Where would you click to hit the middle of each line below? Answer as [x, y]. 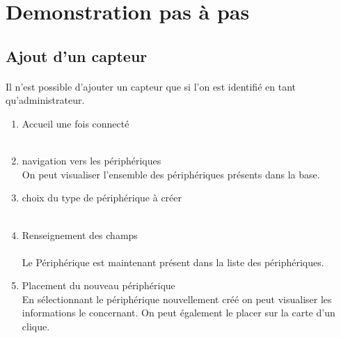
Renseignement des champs [80, 235]
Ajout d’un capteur [77, 55]
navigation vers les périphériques [92, 161]
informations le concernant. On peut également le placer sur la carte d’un [179, 313]
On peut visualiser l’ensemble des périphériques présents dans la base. [171, 174]
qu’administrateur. [45, 100]
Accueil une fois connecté [76, 123]
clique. [36, 327]
